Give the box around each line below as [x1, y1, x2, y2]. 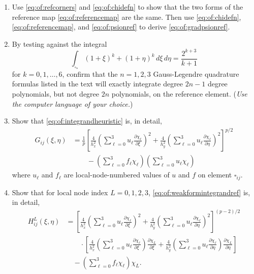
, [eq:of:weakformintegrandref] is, [148, 187, 250, 197]
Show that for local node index [12, 187, 108, 197]
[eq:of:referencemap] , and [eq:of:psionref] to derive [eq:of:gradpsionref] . [12, 21, 230, 32]
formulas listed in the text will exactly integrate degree [12, 78, 183, 89]
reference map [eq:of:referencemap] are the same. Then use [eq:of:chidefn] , [12, 11, 241, 22]
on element [198, 169, 232, 180]
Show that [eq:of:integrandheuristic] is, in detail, [12, 115, 162, 126]
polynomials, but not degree [12, 88, 100, 99]
